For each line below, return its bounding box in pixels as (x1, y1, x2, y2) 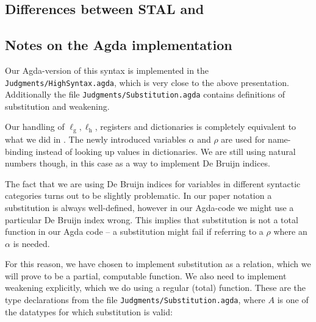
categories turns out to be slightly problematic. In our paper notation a (5, 189, 272, 202)
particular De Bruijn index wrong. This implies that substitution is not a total (5, 213, 298, 226)
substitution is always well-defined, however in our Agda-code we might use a (5, 201, 294, 213)
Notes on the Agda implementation (5, 35, 232, 54)
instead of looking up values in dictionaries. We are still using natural (35, 145, 296, 157)
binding (5, 145, 33, 157)
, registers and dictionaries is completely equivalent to (95, 120, 296, 133)
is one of (277, 293, 309, 306)
